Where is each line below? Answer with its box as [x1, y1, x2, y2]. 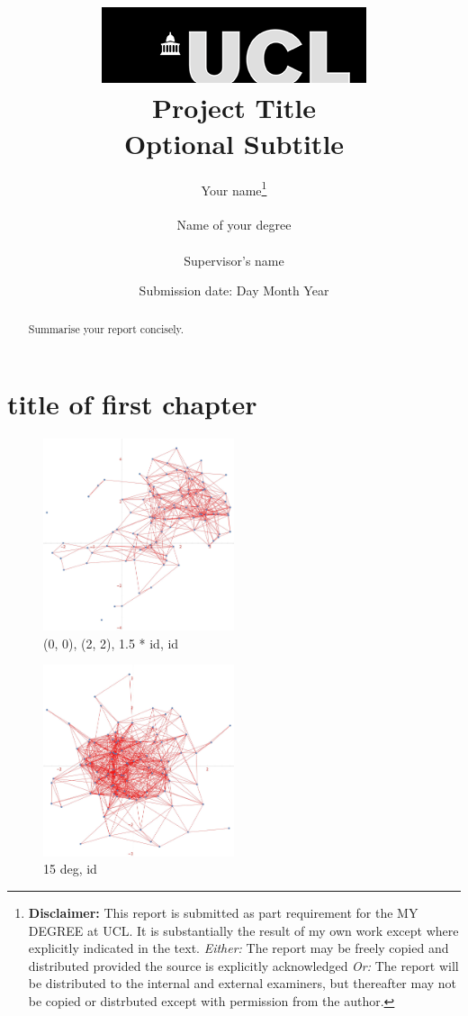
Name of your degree [176, 215, 292, 234]
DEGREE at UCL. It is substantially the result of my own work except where [28, 921, 459, 939]
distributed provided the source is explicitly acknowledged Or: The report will [28, 956, 459, 975]
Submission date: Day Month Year [139, 281, 329, 300]
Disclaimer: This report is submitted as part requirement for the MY [28, 903, 418, 921]
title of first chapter [7, 386, 257, 422]
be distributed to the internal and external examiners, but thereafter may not [28, 974, 457, 993]
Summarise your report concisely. [28, 321, 184, 336]
